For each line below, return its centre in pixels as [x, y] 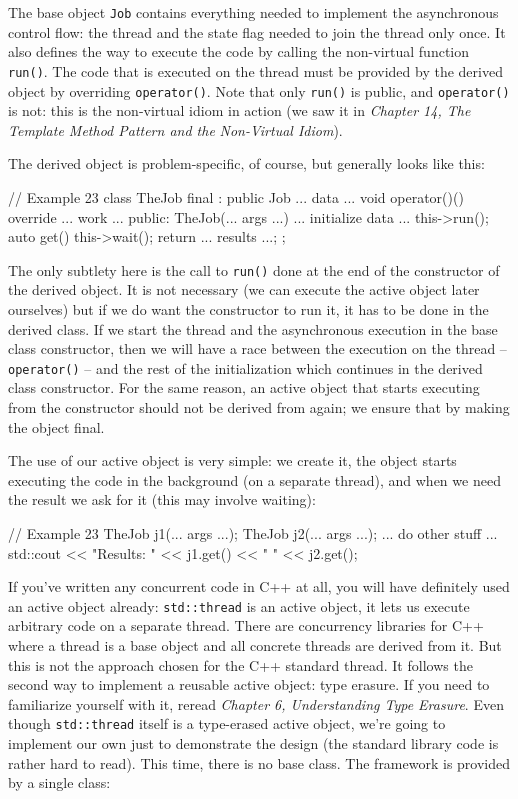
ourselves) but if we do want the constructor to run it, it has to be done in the [248, 308]
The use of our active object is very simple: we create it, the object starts [232, 460]
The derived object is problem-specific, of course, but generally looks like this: [246, 163]
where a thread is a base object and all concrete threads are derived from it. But [255, 645]
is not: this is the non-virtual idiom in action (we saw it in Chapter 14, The [239, 110]
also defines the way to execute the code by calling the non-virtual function [239, 51]
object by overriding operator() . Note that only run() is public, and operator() [259, 90]
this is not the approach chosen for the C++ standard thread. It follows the [240, 664]
